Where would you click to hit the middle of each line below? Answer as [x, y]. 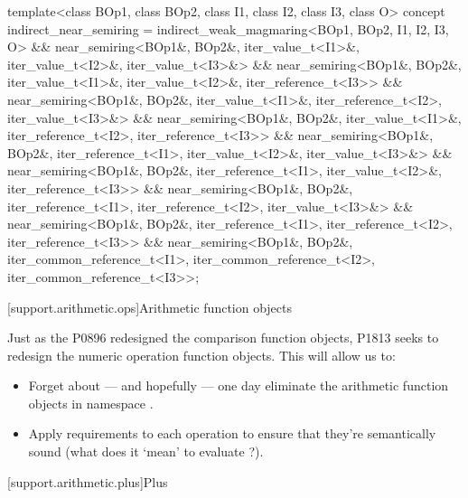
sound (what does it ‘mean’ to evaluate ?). [146, 451]
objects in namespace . [91, 403]
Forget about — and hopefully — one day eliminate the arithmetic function [239, 385]
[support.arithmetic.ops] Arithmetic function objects [150, 307]
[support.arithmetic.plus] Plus [88, 481]
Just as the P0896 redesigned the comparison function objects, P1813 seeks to [223, 338]
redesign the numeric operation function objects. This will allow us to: [201, 355]
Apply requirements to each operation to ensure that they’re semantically [232, 433]
